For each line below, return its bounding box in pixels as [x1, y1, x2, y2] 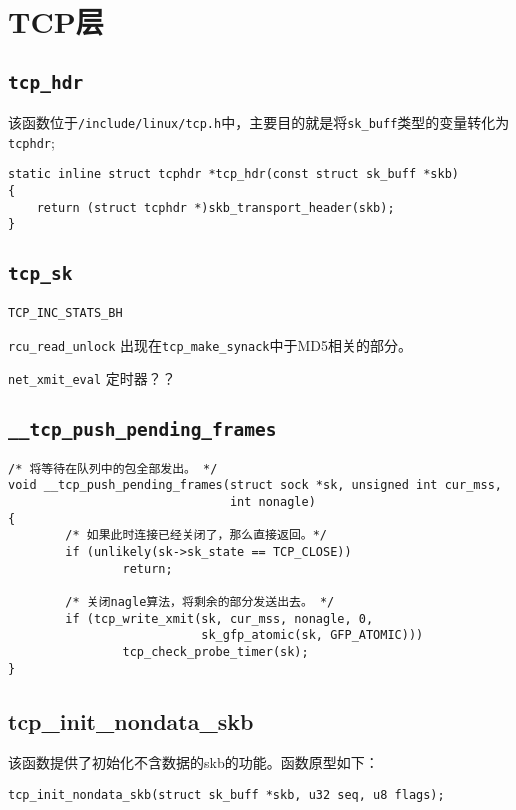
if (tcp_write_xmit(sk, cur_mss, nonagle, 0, [65, 611, 374, 626]
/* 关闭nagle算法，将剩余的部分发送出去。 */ [65, 594, 335, 609]
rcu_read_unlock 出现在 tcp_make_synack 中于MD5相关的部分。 [8, 334, 412, 355]
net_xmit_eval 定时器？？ [8, 368, 176, 389]
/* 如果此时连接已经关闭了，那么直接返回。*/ [65, 528, 327, 543]
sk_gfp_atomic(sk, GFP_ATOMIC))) [201, 628, 424, 643]
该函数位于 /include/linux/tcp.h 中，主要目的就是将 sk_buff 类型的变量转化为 [8, 112, 510, 133]
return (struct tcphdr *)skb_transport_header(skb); [36, 200, 395, 215]
